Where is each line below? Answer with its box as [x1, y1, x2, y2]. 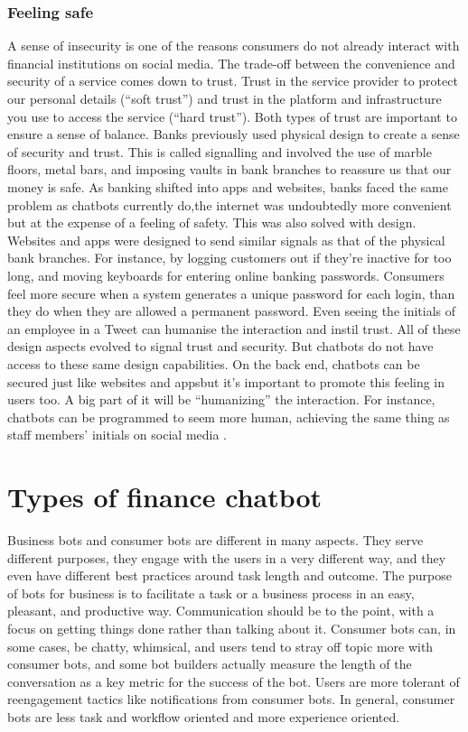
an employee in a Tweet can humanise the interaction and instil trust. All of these [7, 319, 461, 338]
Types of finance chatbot [7, 478, 323, 515]
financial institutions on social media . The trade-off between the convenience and [7, 53, 455, 72]
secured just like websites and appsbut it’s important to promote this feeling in [7, 372, 445, 391]
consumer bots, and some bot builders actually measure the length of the [7, 654, 412, 673]
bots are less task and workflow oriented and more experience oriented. [7, 707, 400, 726]
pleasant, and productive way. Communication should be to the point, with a [7, 601, 435, 620]
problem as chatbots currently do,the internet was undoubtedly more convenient [7, 195, 452, 214]
